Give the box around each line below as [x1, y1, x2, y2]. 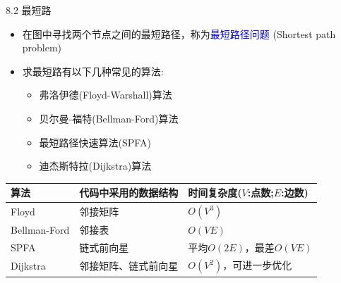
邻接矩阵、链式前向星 [79, 258, 179, 273]
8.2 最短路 [6, 3, 52, 17]
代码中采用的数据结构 [79, 185, 179, 200]
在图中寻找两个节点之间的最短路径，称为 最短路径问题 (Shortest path [22, 26, 336, 41]
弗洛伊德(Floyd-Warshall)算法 [39, 87, 172, 102]
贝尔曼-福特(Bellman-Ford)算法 [39, 111, 179, 125]
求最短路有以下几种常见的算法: [22, 63, 164, 78]
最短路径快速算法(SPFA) [39, 134, 151, 149]
